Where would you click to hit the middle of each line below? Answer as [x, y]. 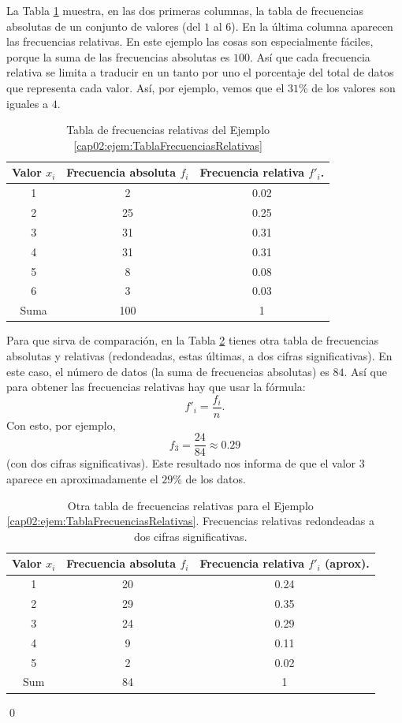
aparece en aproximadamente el [82, 479]
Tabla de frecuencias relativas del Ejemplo [168, 130]
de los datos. [216, 479]
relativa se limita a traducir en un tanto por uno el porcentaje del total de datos [200, 72]
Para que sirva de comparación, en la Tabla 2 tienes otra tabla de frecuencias [193, 340]
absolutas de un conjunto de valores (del [104, 26]
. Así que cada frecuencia [310, 56]
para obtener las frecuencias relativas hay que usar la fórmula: [156, 387]
